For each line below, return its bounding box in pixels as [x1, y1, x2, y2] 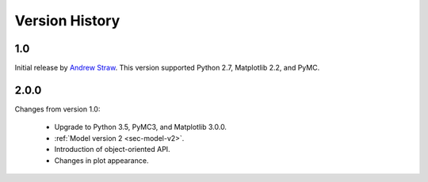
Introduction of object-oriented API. [54, 145, 170, 154]
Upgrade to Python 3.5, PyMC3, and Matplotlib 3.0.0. [54, 123, 227, 132]
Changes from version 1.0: [14, 104, 101, 114]
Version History [14, 12, 120, 29]
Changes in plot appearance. [54, 155, 149, 165]
